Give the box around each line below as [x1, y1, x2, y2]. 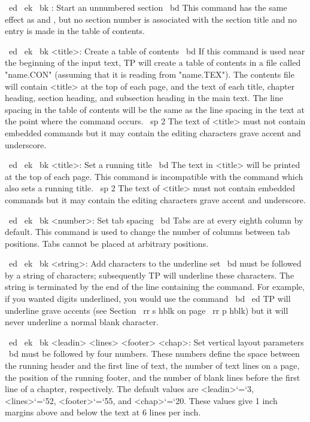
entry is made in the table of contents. [5, 25, 145, 37]
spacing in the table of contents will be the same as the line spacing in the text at [5, 103, 305, 115]
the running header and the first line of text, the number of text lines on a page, [5, 359, 300, 372]
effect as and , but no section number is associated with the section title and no [5, 13, 297, 25]
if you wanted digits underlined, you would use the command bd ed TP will [5, 292, 291, 305]
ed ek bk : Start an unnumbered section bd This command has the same [8, 1, 287, 13]
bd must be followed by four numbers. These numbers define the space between [8, 347, 300, 360]
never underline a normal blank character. [5, 316, 159, 328]
